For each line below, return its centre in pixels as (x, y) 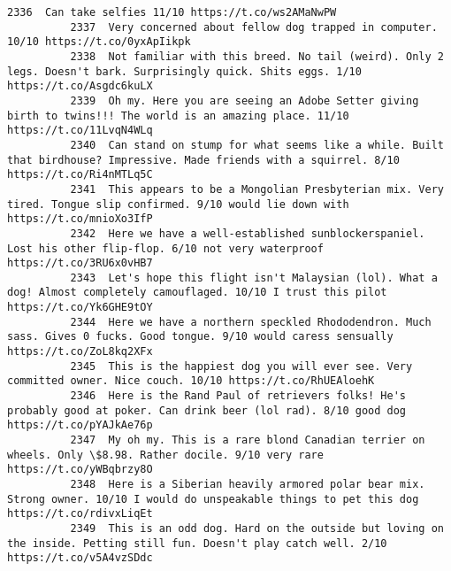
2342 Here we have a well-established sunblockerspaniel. (248, 233)
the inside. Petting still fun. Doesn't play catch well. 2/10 (197, 543)
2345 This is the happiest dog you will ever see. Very (241, 366)
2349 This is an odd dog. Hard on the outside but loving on (257, 528)
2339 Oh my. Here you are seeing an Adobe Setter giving (245, 100)
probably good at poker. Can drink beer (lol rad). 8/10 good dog (207, 410)
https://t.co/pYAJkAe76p (80, 425)
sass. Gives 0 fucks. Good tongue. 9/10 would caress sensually (200, 337)
